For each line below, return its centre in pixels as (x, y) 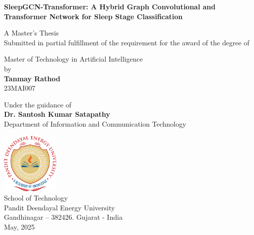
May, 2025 (20, 226)
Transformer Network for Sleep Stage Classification (93, 16)
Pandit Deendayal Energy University (60, 207)
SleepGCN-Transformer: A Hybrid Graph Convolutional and (110, 6)
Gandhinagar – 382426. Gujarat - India (63, 217)
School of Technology (36, 198)
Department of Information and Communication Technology (95, 123)
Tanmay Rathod (32, 78)
